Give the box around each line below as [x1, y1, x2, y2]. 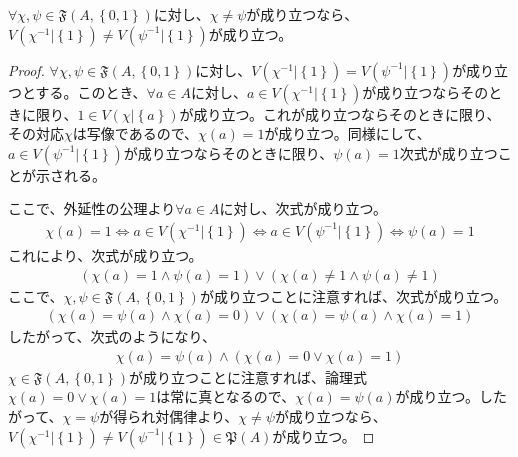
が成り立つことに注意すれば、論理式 [129, 366, 368, 387]
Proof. [8, 59, 45, 80]
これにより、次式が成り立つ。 [8, 245, 203, 265]
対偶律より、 [155, 406, 239, 427]
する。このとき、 [35, 81, 147, 102]
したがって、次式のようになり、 [8, 326, 217, 347]
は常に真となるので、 [156, 386, 296, 407]
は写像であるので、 [72, 123, 199, 144]
